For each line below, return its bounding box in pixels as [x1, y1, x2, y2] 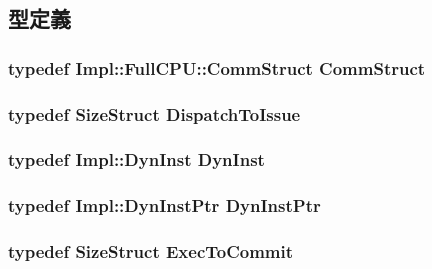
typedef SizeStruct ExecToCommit [8, 239, 294, 264]
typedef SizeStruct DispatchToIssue [8, 101, 301, 126]
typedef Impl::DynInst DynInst [8, 147, 265, 172]
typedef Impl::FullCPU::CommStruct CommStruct [8, 55, 426, 80]
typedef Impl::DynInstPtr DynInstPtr [8, 193, 321, 218]
